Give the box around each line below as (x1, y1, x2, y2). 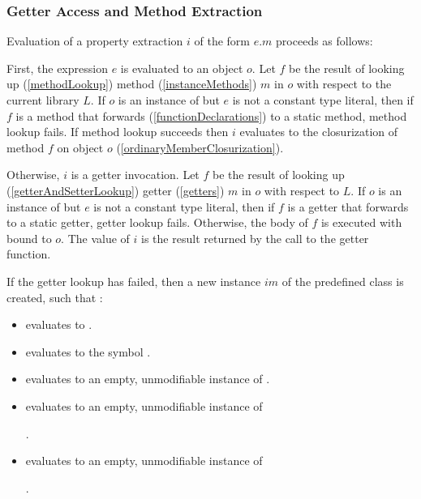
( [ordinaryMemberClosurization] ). (116, 139, 284, 156)
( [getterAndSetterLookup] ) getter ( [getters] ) (6, 181, 225, 198)
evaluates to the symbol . (25, 343, 151, 360)
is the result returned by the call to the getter (141, 229, 369, 246)
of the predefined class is (281, 272, 404, 289)
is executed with (320, 214, 402, 231)
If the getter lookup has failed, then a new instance (6, 272, 261, 289)
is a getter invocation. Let (71, 166, 200, 183)
